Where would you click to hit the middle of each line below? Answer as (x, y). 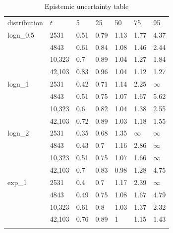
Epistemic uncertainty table (86, 6)
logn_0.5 (21, 34)
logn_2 (18, 133)
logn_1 (18, 84)
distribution (25, 22)
